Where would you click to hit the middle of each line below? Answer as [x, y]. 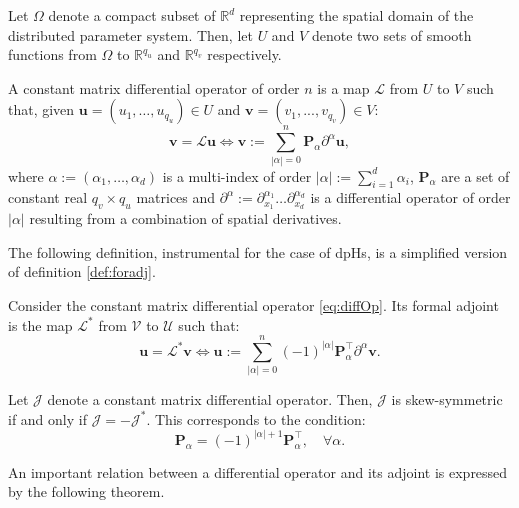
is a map [343, 87]
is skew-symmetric [447, 399]
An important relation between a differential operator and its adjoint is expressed [258, 471]
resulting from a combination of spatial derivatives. [185, 218]
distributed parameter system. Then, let [130, 34]
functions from [52, 54]
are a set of [475, 175]
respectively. [244, 54]
